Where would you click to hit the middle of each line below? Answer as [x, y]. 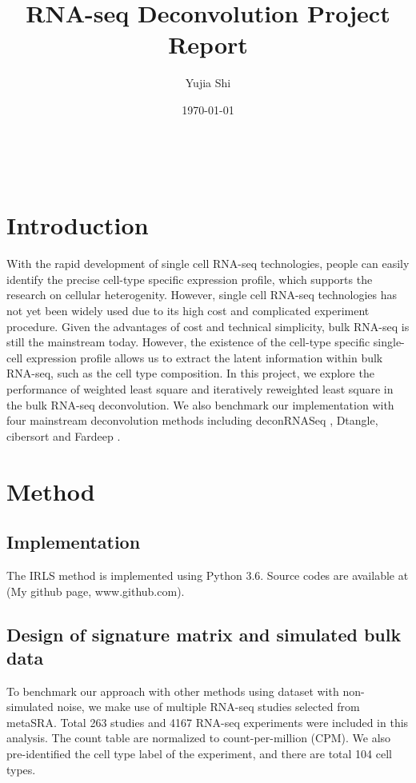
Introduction [78, 225]
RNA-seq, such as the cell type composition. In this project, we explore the [190, 373]
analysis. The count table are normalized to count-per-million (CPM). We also [199, 738]
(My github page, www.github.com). [96, 591]
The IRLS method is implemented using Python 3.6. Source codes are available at [208, 575]
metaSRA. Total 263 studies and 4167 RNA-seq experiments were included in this [208, 722]
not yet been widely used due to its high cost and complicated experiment [188, 310]
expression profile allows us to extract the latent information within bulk [204, 357]
